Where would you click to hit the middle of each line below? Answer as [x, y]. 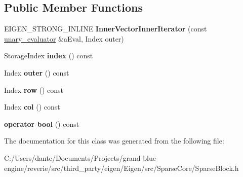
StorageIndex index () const [49, 56]
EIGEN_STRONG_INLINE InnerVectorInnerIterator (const [106, 29]
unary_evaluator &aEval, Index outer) [64, 38]
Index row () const [34, 90]
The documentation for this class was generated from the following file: [114, 141]
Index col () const [32, 107]
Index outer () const [37, 72]
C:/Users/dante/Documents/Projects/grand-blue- [81, 157]
